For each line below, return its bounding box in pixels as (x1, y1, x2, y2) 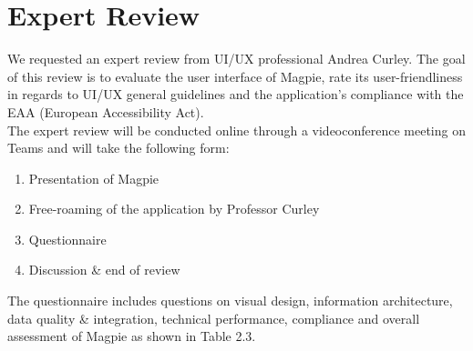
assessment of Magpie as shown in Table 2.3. (7, 326, 256, 346)
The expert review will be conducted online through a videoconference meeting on (7, 120, 466, 139)
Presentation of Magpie (28, 168, 159, 187)
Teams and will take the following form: (7, 138, 230, 157)
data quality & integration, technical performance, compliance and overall (7, 308, 420, 327)
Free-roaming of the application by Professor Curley (28, 199, 320, 218)
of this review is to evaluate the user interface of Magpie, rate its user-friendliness (7, 66, 463, 85)
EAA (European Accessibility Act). (7, 102, 204, 121)
